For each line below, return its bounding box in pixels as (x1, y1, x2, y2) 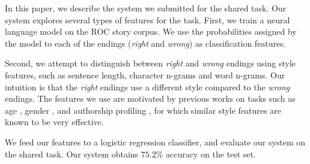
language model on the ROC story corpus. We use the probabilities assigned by (5, 25, 297, 38)
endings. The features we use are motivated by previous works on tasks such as (5, 92, 296, 105)
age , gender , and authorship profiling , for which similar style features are (5, 104, 281, 116)
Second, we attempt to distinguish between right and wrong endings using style (5, 57, 296, 69)
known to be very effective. (5, 116, 104, 128)
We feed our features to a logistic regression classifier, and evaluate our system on (5, 135, 306, 148)
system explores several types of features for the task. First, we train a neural (5, 13, 290, 26)
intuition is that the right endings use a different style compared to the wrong (5, 80, 290, 93)
